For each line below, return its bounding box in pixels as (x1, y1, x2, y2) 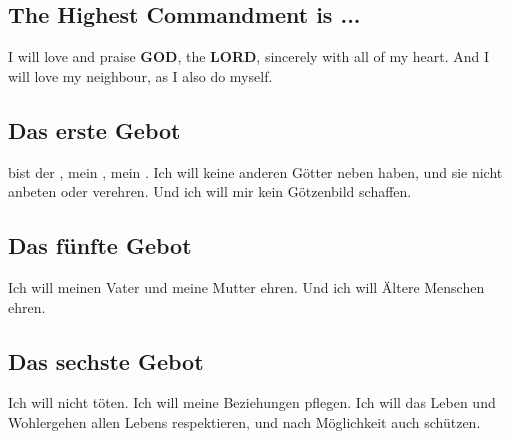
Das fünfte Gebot (8, 230, 192, 261)
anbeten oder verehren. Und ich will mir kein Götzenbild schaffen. (8, 181, 412, 202)
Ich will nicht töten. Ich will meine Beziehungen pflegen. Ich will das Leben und (8, 392, 496, 413)
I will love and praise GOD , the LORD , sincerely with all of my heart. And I (8, 46, 490, 67)
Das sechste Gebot (8, 345, 204, 376)
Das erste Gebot (8, 114, 181, 145)
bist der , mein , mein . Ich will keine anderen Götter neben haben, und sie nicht (8, 161, 503, 182)
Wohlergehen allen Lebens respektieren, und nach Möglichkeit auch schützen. (8, 411, 481, 432)
